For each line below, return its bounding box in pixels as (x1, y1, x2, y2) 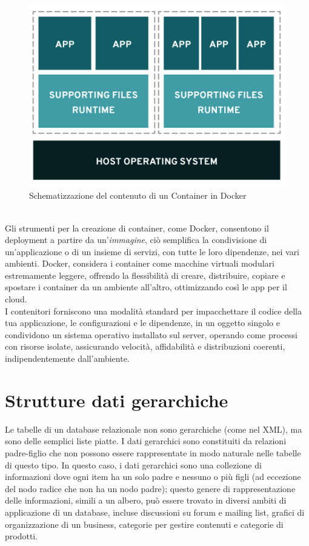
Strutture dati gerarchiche (5, 387, 228, 412)
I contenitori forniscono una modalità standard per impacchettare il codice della (5, 304, 302, 317)
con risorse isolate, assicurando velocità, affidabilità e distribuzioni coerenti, (5, 340, 285, 353)
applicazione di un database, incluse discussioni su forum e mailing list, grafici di (5, 505, 305, 518)
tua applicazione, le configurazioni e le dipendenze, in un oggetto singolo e (5, 316, 280, 329)
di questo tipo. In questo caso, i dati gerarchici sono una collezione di (5, 458, 262, 471)
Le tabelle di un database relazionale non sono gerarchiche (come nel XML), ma (5, 422, 302, 435)
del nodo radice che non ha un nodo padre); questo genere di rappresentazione (5, 482, 296, 494)
